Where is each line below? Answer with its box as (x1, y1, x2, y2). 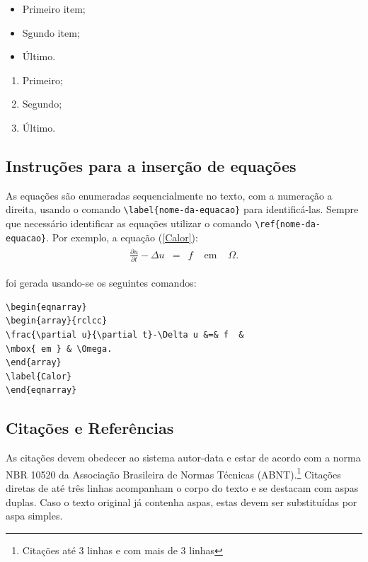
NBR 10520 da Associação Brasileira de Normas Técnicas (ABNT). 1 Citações (6, 464, 341, 481)
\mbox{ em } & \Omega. (6, 343, 113, 354)
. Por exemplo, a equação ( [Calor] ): (46, 229, 198, 244)
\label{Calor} (6, 371, 72, 382)
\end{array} (6, 357, 62, 368)
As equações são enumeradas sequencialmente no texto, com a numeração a (6, 188, 333, 202)
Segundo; (22, 96, 62, 111)
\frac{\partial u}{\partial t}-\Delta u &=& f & (6, 330, 244, 340)
